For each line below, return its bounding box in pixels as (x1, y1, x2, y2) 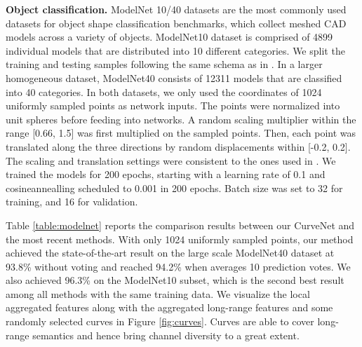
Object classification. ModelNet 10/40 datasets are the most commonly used (6, 2, 347, 16)
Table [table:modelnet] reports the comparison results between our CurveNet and (6, 217, 355, 232)
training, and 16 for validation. (6, 194, 138, 209)
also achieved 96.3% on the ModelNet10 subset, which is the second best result (6, 273, 344, 287)
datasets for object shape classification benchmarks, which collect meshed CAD (6, 15, 347, 30)
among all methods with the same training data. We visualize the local (6, 286, 310, 301)
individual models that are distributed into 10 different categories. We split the (6, 43, 345, 57)
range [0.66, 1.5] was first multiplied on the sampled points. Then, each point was (6, 125, 356, 140)
